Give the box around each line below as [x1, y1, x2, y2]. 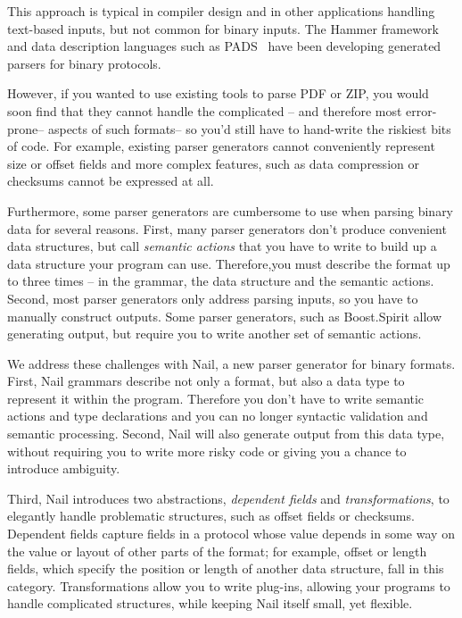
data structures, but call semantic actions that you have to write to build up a [7, 237, 437, 255]
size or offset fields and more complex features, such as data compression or [7, 154, 419, 172]
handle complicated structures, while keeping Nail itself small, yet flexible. [7, 594, 413, 613]
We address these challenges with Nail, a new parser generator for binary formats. [7, 354, 456, 372]
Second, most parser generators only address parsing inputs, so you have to [7, 288, 418, 307]
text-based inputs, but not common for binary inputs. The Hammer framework [7, 19, 439, 38]
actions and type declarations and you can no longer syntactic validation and [7, 406, 428, 425]
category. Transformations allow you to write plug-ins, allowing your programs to [7, 576, 450, 595]
